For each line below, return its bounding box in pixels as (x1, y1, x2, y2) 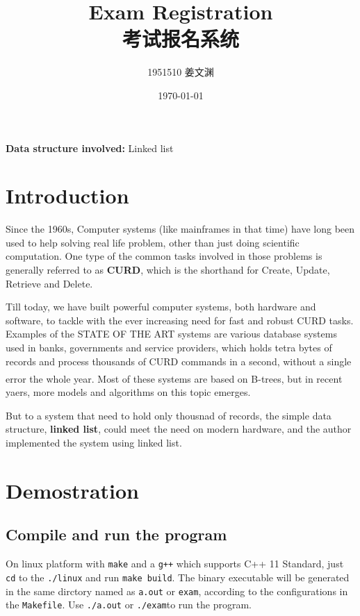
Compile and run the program (6, 524, 227, 545)
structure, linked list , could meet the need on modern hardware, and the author (6, 422, 352, 436)
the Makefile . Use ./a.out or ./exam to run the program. (6, 597, 252, 612)
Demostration (6, 476, 139, 504)
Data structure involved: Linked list (6, 140, 174, 155)
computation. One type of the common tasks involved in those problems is (6, 249, 322, 263)
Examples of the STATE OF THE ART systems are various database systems (6, 326, 337, 341)
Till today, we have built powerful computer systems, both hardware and (6, 299, 316, 314)
